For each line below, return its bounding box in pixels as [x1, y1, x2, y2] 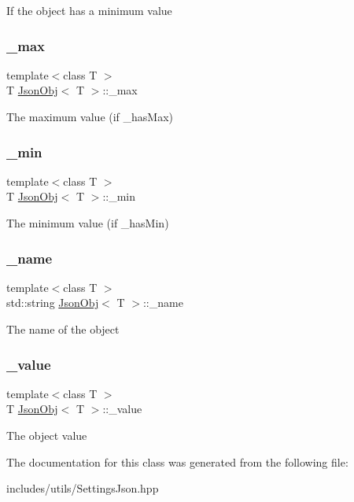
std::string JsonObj [6, 294, 99, 311]
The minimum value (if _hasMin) [6, 215, 169, 231]
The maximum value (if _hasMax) [6, 109, 174, 124]
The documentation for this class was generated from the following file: [6, 453, 348, 470]
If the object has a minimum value [6, 2, 172, 18]
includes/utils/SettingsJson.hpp [6, 480, 159, 496]
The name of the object [6, 321, 120, 337]
